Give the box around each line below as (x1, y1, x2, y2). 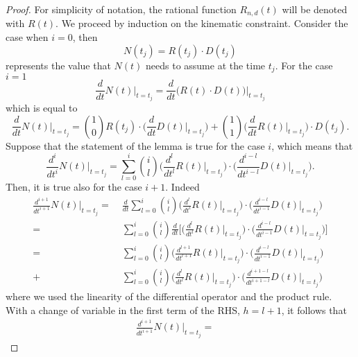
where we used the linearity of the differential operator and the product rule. (6, 288, 332, 303)
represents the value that (6, 58, 111, 72)
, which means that (271, 138, 353, 153)
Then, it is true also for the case (6, 180, 142, 194)
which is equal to (6, 101, 78, 114)
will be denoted (282, 2, 348, 16)
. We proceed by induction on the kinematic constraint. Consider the (56, 16, 348, 31)
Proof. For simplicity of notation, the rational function (6, 2, 237, 16)
